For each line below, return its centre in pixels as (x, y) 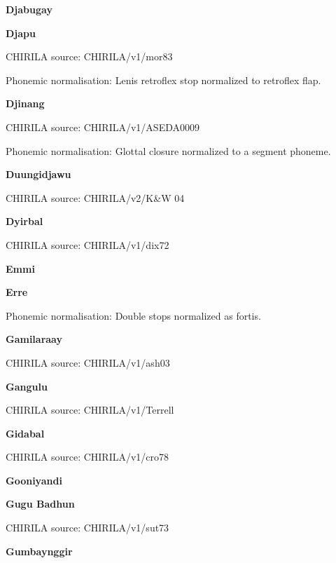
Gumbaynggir (39, 551)
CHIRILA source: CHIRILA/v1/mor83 (89, 56)
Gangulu (27, 386)
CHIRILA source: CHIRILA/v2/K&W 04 (95, 197)
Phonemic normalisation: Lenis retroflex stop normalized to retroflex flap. (163, 80)
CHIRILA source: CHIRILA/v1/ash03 (88, 362)
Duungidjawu (38, 174)
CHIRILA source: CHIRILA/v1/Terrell (90, 410)
